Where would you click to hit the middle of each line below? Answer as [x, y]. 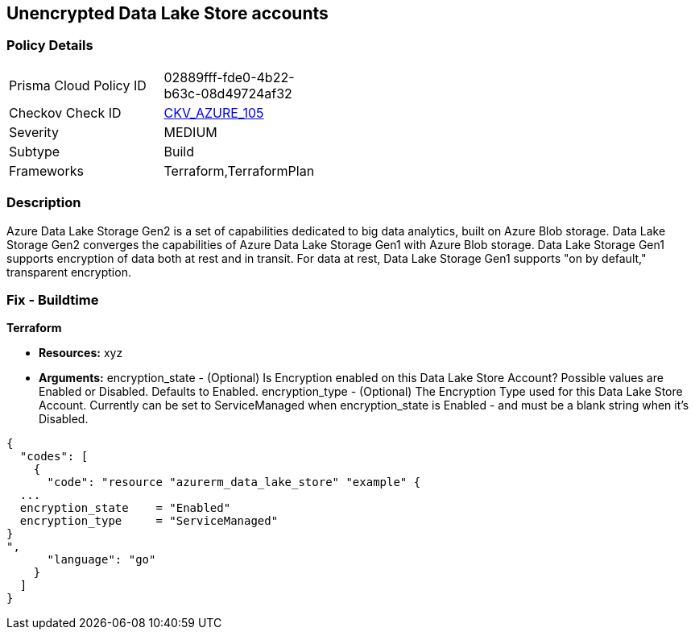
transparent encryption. [69, 272]
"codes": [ [54, 457]
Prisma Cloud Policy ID [78, 85]
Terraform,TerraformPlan [239, 170]
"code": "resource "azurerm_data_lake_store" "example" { [234, 482]
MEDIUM [190, 132]
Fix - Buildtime [53, 299]
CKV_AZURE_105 [214, 112]
